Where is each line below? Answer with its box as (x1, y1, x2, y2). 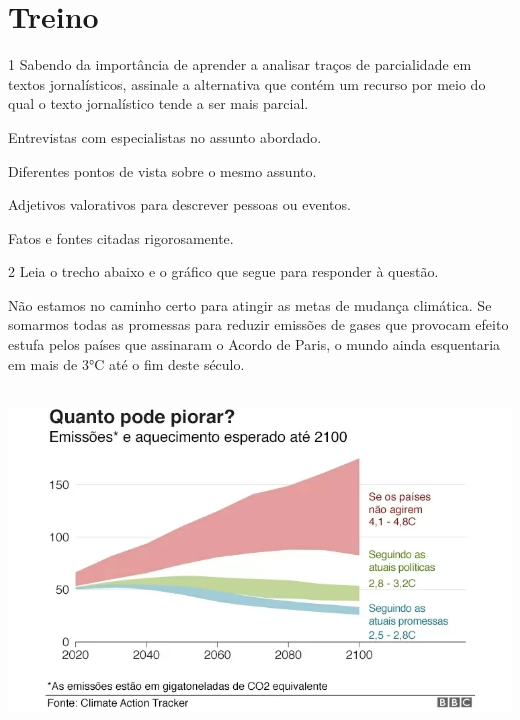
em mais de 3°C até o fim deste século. (8, 353, 245, 374)
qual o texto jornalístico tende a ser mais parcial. (8, 93, 309, 114)
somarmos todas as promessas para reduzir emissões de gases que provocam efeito (8, 314, 509, 335)
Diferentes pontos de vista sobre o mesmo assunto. (8, 160, 317, 181)
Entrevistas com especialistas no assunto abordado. (8, 126, 322, 147)
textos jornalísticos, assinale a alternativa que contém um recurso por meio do (8, 73, 486, 94)
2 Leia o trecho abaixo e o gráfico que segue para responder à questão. (8, 261, 439, 282)
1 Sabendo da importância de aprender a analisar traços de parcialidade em (8, 54, 472, 75)
